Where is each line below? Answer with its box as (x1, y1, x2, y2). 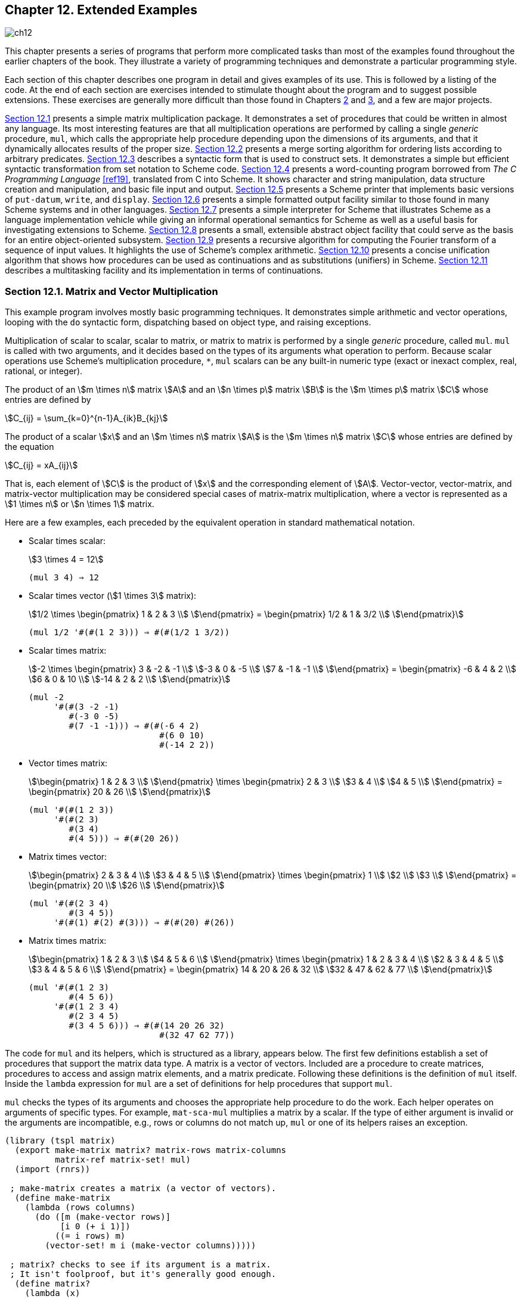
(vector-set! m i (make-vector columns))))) (45, 1241, 256, 1251)
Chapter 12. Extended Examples (5, 2, 197, 17)
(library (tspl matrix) (5, 1136, 116, 1146)
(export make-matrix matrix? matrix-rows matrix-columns (14, 1145, 287, 1155)
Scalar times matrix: (29, 645, 107, 656)
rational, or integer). (5, 366, 83, 377)
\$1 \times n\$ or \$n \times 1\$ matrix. (5, 499, 154, 509)
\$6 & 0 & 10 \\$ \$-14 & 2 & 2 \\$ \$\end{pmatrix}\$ (29, 674, 231, 685)
